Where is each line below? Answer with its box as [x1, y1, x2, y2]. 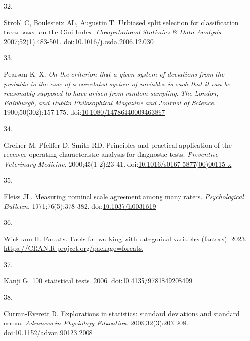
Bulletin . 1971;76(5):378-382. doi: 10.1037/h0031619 [4, 201, 156, 211]
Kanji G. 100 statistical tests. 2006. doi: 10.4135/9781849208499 [4, 275, 193, 286]
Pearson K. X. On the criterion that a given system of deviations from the [4, 68, 225, 79]
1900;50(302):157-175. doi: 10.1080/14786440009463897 [4, 107, 165, 117]
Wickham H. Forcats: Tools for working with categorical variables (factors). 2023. [4, 233, 247, 243]
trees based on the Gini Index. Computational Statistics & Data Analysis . [4, 27, 223, 37]
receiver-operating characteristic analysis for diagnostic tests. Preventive [4, 149, 218, 159]
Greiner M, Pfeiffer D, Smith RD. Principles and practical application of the [4, 139, 232, 150]
